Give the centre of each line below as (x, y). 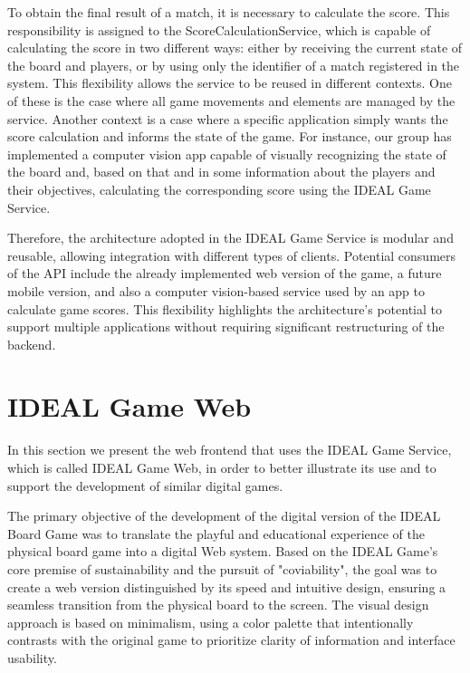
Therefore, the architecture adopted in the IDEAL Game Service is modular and (230, 238)
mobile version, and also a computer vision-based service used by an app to (216, 290)
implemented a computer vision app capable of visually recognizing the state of (227, 154)
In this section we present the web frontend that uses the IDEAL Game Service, (230, 450)
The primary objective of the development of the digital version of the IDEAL (224, 516)
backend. (32, 344)
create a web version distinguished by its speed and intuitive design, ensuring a (227, 586)
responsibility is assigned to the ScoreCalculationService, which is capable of (219, 29)
